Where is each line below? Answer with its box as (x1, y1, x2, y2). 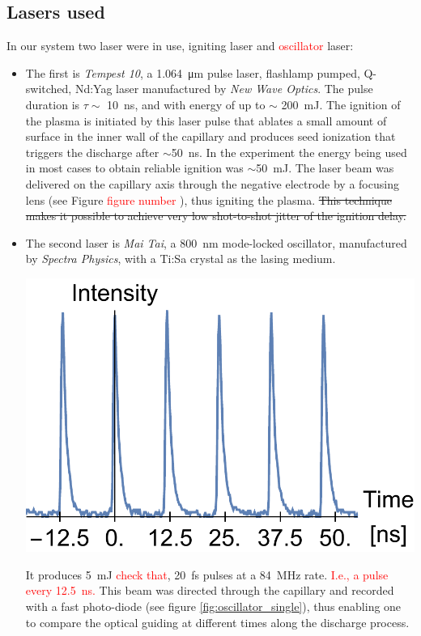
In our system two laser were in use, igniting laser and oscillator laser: (6, 37, 354, 54)
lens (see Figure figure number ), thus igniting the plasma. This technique (25, 191, 393, 208)
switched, (25, 80, 72, 97)
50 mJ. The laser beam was (256, 159, 394, 176)
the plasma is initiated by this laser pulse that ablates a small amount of (25, 112, 387, 129)
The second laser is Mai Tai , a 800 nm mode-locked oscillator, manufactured (25, 234, 407, 251)
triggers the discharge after (25, 143, 159, 160)
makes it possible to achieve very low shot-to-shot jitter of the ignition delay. (25, 207, 406, 224)
